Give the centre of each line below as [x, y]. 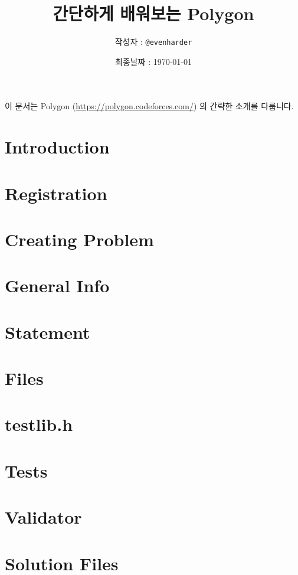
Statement [48, 331]
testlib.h [39, 424]
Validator [43, 517]
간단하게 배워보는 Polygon [153, 13]
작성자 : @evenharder [153, 42]
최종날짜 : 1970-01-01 [153, 61]
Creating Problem [79, 239]
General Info [57, 285]
